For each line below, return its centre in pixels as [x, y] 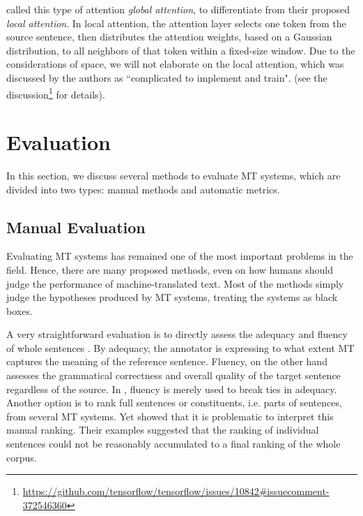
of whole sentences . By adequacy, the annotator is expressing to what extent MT [180, 347]
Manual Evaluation [76, 227]
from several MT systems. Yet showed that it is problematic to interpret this [170, 416]
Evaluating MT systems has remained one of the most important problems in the [180, 256]
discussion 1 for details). [56, 93]
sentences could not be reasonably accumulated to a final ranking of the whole [173, 444]
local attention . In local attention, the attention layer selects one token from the [176, 23]
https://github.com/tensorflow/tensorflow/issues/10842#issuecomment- [176, 491]
